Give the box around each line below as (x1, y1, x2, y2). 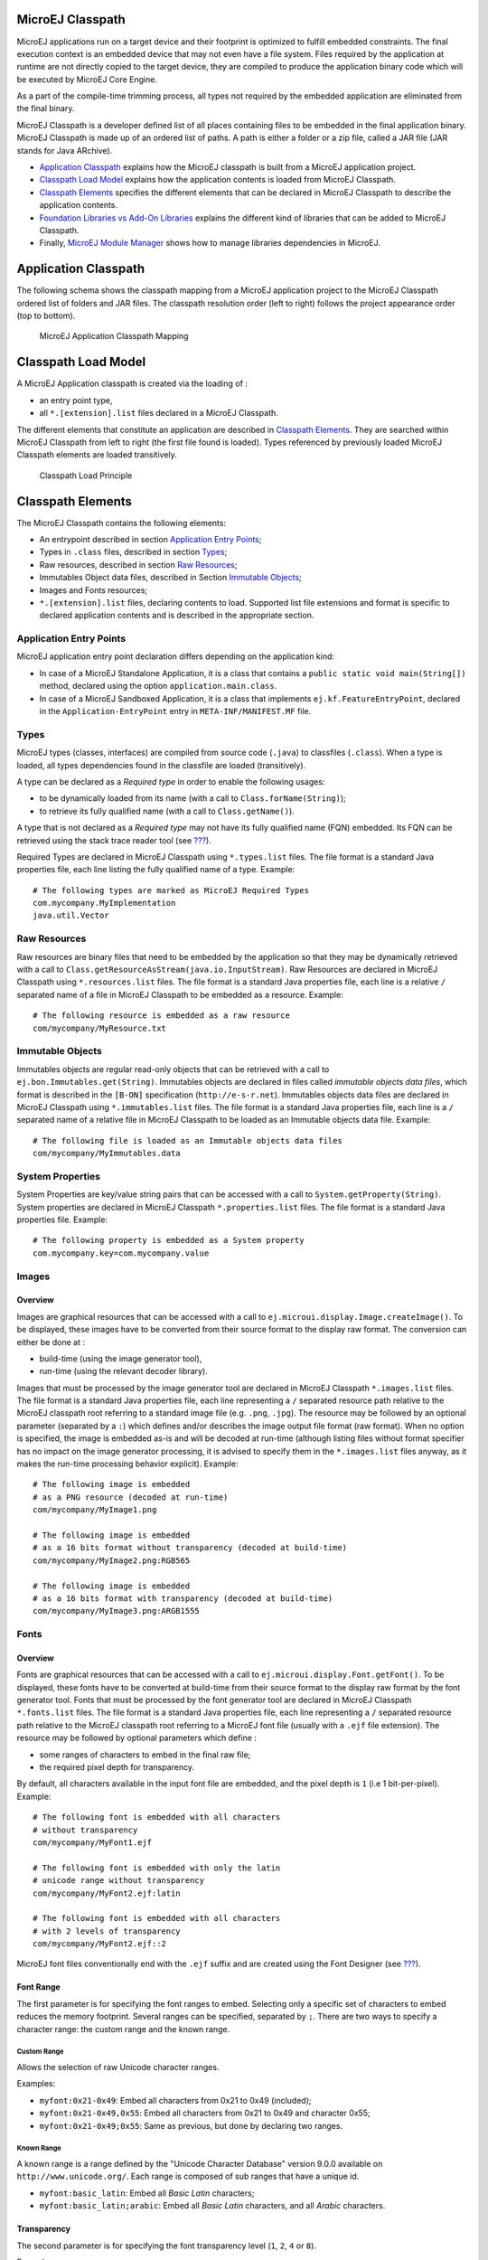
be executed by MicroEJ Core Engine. (16, 73, 158, 85)
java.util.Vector (33, 910, 109, 921)
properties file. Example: (16, 1214, 108, 1225)
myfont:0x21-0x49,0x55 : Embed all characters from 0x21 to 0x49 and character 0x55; (39, 2107, 371, 2119)
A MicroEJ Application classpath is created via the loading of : (16, 378, 249, 389)
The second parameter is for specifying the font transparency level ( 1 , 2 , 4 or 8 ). (16, 2240, 316, 2251)
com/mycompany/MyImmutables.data (33, 1148, 181, 1159)
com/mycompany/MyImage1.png (33, 1505, 157, 1515)
